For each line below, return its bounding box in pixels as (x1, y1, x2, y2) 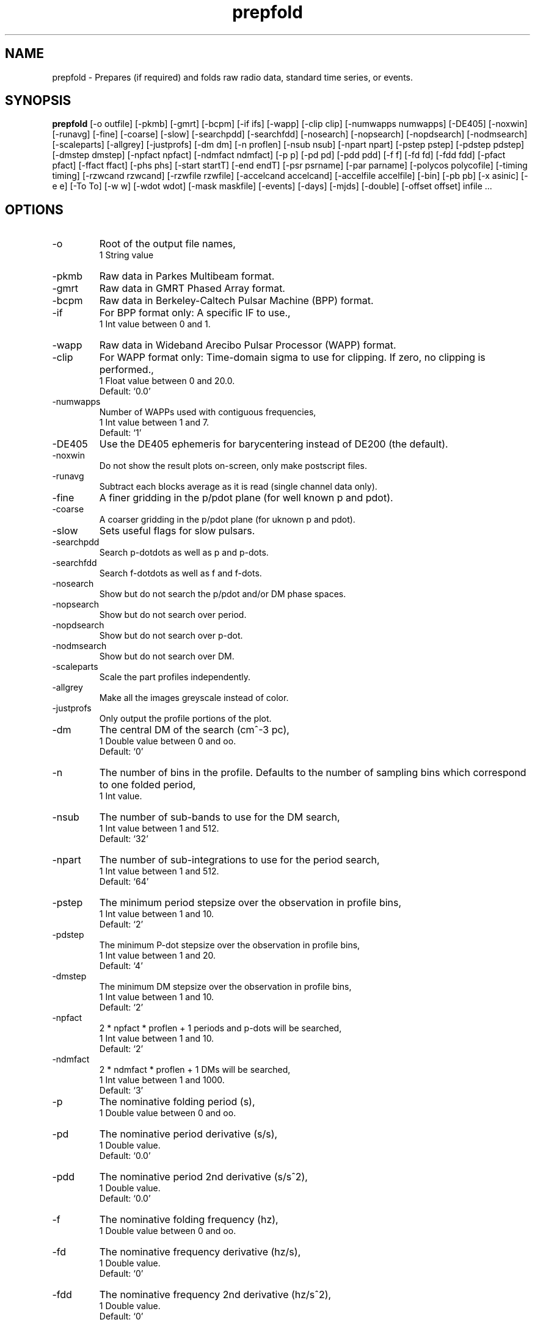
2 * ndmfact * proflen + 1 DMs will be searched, (99, 1064, 291, 1075)
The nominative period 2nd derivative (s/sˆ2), (99, 1171, 308, 1183)
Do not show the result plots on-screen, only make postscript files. (99, 460, 367, 471)
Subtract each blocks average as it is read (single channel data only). (99, 481, 377, 492)
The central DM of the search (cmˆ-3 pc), (99, 724, 289, 736)
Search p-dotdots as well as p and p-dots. (99, 547, 269, 558)
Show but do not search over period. (99, 609, 247, 620)
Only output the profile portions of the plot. (99, 713, 272, 724)
